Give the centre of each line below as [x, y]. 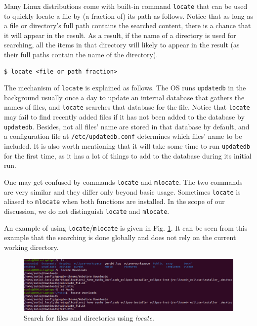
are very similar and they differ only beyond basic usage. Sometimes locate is [122, 191]
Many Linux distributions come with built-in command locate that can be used [126, 6]
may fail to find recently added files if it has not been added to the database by [124, 117]
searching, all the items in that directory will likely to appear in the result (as [122, 45]
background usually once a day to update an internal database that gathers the [124, 97]
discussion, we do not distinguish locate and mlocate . [87, 211]
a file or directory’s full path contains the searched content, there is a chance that [128, 25]
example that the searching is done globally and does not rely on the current [120, 237]
